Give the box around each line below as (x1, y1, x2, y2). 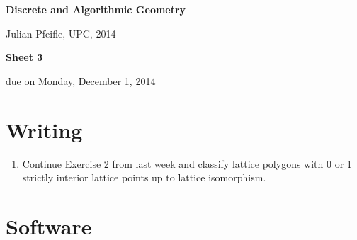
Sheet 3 (6, 50, 43, 64)
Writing (6, 115, 83, 144)
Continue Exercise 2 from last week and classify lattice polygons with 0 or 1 (22, 156, 352, 171)
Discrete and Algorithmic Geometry (6, 2, 186, 16)
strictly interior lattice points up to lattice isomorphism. (22, 170, 266, 185)
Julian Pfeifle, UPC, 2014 (6, 25, 116, 40)
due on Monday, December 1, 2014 (6, 73, 156, 88)
